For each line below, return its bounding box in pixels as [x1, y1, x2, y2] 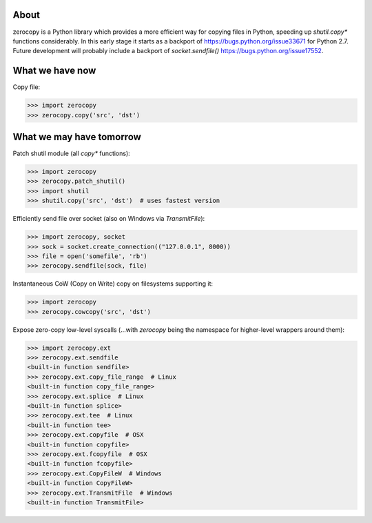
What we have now [12, 65, 96, 77]
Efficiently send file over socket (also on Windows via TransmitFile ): [12, 215, 205, 223]
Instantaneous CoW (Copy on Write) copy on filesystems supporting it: [12, 279, 214, 288]
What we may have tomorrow [12, 131, 141, 143]
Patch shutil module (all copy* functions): [12, 149, 130, 158]
